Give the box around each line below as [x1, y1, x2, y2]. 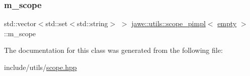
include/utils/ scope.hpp [4, 62, 77, 72]
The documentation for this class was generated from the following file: [4, 45, 223, 55]
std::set [45, 18, 68, 29]
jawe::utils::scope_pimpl [131, 18, 206, 29]
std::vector [4, 18, 36, 29]
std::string [76, 18, 108, 29]
